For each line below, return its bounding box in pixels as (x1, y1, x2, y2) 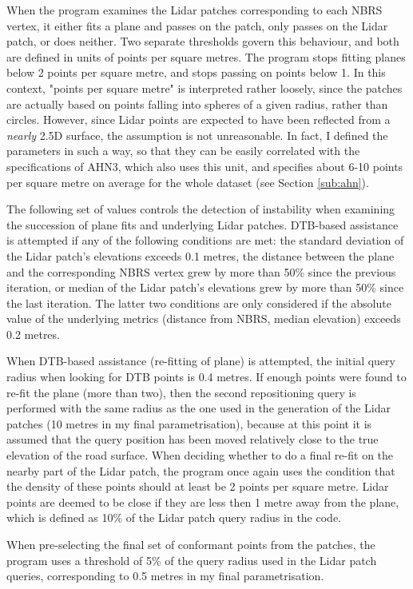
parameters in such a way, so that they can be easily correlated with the (6, 142, 360, 159)
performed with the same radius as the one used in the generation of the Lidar (6, 400, 391, 416)
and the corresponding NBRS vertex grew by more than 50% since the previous (6, 263, 396, 280)
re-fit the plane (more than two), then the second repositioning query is (6, 384, 356, 400)
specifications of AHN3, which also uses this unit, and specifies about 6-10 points (6, 157, 403, 174)
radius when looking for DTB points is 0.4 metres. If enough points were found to (6, 368, 407, 385)
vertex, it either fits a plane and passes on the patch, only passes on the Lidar (6, 17, 388, 34)
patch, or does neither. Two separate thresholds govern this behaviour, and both (6, 33, 399, 50)
